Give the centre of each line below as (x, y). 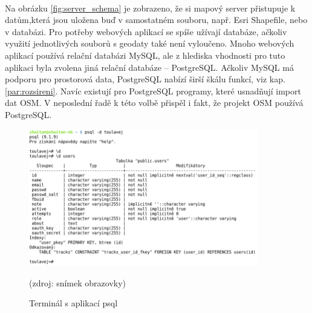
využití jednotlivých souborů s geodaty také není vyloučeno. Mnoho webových (150, 43)
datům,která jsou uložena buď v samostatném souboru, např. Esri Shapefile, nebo (156, 20)
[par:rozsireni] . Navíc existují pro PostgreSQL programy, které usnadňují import (153, 91)
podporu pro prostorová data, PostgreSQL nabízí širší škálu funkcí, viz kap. (145, 79)
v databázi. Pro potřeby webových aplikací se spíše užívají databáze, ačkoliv (146, 31)
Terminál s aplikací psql (73, 303)
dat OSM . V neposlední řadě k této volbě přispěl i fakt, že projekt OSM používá (154, 103)
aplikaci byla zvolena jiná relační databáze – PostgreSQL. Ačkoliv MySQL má (149, 67)
